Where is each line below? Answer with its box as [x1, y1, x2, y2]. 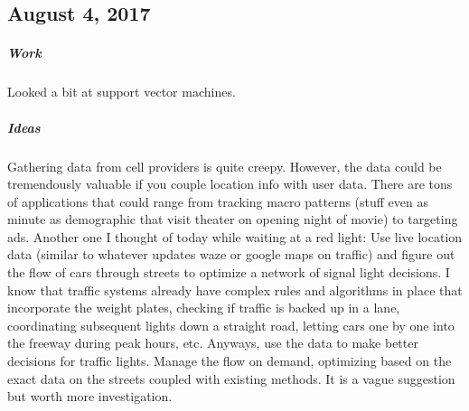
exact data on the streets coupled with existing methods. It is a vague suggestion [7, 369, 455, 388]
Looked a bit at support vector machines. [7, 82, 236, 101]
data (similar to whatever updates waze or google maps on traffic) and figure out [7, 245, 455, 264]
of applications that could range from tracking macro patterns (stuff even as [7, 191, 429, 210]
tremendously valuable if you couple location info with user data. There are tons [7, 174, 453, 193]
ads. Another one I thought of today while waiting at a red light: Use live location [7, 227, 463, 246]
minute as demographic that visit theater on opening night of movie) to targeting [7, 210, 458, 229]
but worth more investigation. [7, 387, 173, 406]
